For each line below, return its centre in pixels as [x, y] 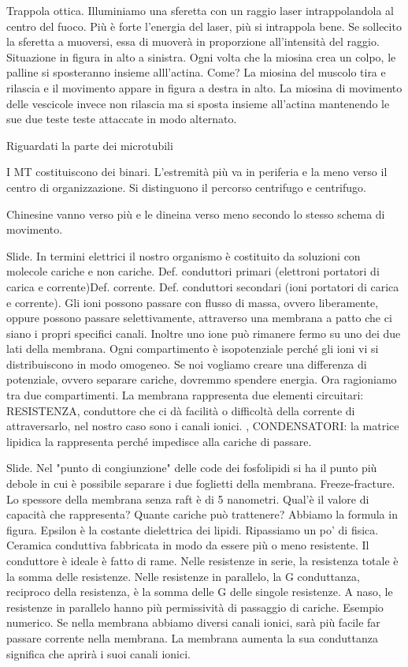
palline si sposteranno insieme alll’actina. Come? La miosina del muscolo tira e [196, 72]
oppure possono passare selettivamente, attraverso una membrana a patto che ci [199, 318]
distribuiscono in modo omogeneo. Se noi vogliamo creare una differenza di [187, 363]
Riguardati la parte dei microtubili [90, 145]
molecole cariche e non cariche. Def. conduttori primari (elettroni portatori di [193, 271]
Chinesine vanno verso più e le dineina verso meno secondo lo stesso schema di [196, 214]
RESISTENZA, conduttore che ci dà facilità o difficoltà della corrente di [181, 410]
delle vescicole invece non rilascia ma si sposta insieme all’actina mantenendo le [198, 103]
